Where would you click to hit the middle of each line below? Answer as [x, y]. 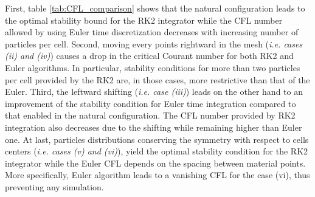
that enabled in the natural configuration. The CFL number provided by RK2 [150, 115]
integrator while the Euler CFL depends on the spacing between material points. [155, 163]
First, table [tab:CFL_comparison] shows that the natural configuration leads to [155, 8]
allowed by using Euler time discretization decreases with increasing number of [152, 32]
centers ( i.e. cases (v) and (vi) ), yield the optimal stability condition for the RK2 [157, 151]
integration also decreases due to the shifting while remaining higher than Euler [154, 127]
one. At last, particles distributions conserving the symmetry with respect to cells [157, 139]
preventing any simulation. [54, 186]
